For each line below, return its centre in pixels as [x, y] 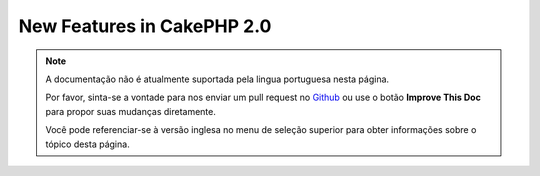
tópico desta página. [87, 144]
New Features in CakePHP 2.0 [145, 26]
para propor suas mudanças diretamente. [131, 111]
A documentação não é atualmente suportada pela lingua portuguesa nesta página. [217, 79]
